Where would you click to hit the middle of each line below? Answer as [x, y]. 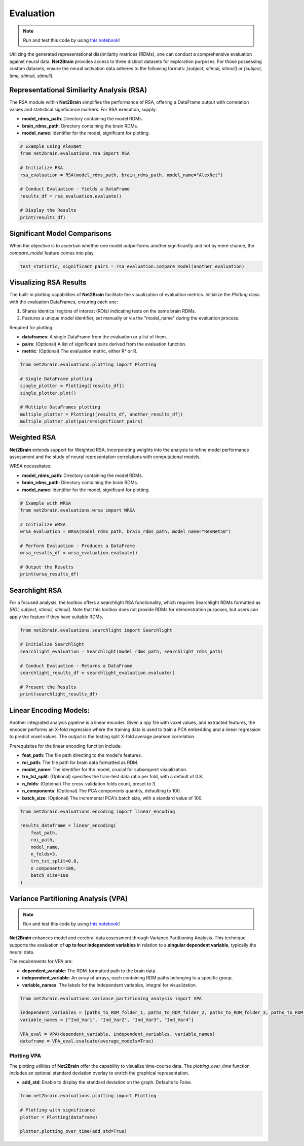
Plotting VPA [25, 1056]
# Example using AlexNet [51, 146]
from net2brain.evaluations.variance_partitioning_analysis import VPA [111, 998]
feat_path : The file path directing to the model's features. [82, 755]
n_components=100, [53, 868]
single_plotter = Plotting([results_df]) [72, 386]
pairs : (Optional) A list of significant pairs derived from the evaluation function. [104, 344]
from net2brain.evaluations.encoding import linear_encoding [98, 811]
